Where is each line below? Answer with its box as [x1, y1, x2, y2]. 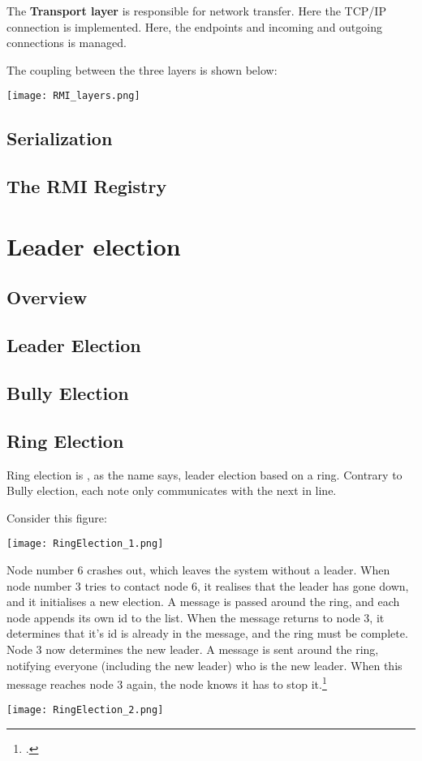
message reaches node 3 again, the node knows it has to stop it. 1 [6, 673, 327, 692]
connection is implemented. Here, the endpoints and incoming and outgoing [6, 18, 382, 35]
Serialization [6, 126, 113, 151]
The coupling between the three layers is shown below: [6, 61, 278, 78]
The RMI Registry [6, 174, 167, 199]
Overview [6, 285, 88, 310]
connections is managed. [6, 34, 127, 51]
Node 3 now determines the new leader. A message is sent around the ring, [6, 640, 379, 657]
